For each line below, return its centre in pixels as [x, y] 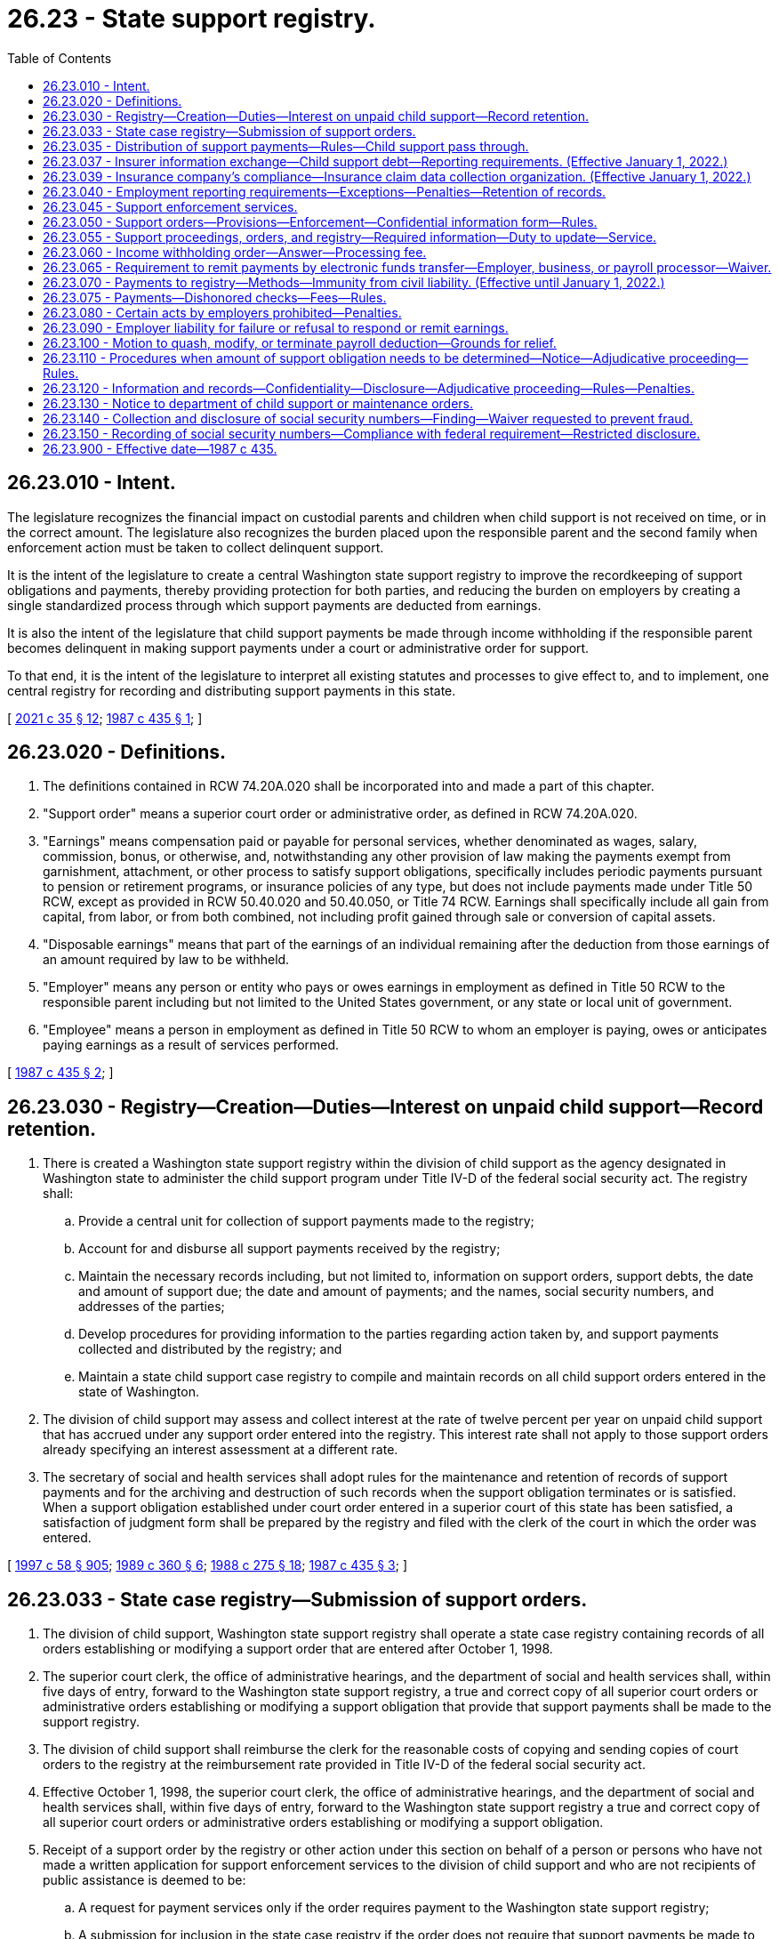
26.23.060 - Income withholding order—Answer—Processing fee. [235, 252]
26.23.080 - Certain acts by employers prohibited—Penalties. [222, 312]
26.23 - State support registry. [192, 19]
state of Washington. [139, 1392]
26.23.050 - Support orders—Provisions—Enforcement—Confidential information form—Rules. [320, 221]
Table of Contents [60, 58]
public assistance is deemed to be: [145, 1880]
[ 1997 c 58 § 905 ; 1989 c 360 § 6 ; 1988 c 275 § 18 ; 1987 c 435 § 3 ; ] [208, 1565]
